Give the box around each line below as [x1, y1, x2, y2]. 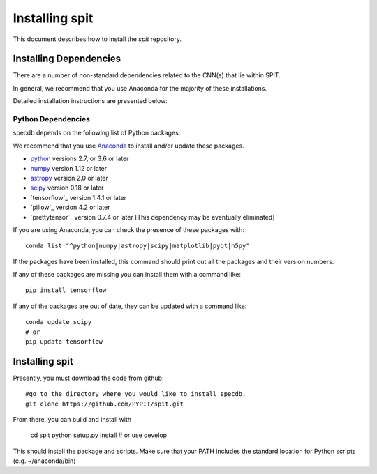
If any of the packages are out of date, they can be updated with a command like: [13, 302, 247, 310]
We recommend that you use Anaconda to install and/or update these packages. [13, 142, 244, 150]
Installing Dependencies [13, 53, 121, 65]
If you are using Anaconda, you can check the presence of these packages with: [13, 225, 244, 234]
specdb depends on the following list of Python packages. [13, 129, 181, 137]
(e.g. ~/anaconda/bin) [13, 457, 76, 465]
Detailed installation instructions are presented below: [13, 97, 168, 105]
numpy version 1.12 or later [30, 164, 108, 172]
